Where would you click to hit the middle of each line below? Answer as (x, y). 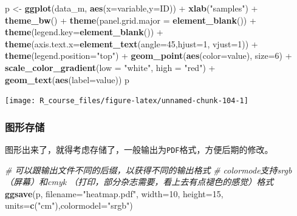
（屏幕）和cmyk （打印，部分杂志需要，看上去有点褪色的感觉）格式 (139, 182)
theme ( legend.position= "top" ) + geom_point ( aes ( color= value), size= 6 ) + (148, 56)
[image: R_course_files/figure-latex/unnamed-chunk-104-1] (127, 101)
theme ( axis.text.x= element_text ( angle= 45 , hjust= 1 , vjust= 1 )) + (131, 43)
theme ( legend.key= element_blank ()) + (84, 32)
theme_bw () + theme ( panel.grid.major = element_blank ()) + (131, 20)
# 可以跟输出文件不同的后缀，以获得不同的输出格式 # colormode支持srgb (148, 170)
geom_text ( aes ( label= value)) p (67, 79)
